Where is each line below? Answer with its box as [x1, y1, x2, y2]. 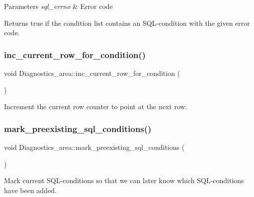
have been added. [4, 185, 57, 195]
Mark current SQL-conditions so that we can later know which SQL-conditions [4, 175, 244, 186]
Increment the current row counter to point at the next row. [4, 101, 187, 112]
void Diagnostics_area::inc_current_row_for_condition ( [4, 68, 180, 78]
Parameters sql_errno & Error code [4, 1, 113, 11]
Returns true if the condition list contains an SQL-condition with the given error [4, 17, 250, 28]
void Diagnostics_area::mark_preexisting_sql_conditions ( [4, 142, 185, 152]
